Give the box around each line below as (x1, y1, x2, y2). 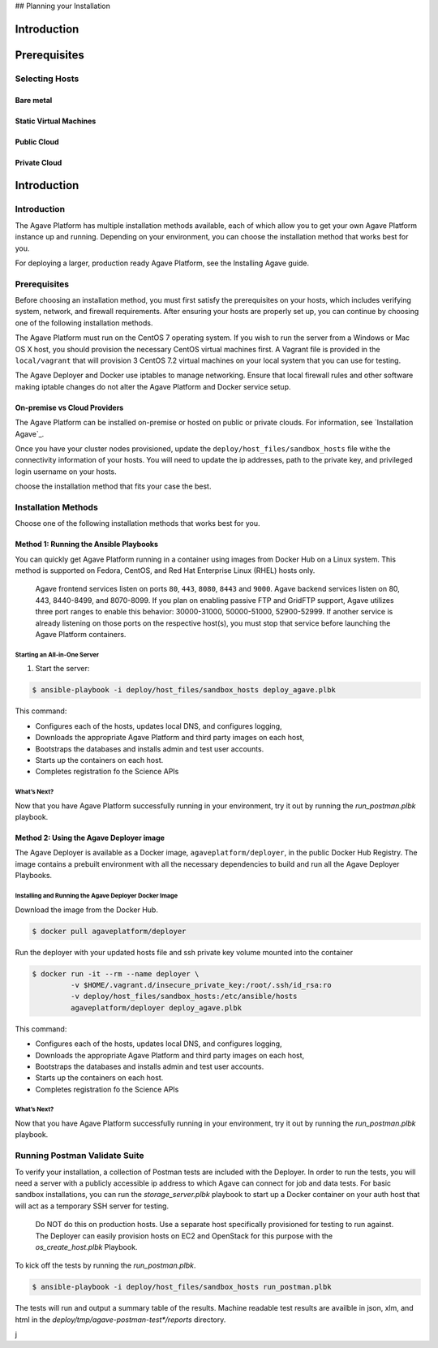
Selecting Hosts (15, 73, 79, 84)
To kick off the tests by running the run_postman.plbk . (15, 1260, 196, 1270)
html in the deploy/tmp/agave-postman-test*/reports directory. (15, 1315, 226, 1324)
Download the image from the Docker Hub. (15, 905, 158, 915)
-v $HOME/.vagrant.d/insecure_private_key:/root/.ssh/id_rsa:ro (70, 980, 332, 989)
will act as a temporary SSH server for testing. (15, 1201, 170, 1211)
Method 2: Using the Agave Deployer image (15, 833, 165, 843)
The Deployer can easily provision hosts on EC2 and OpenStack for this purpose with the (35, 1230, 333, 1241)
